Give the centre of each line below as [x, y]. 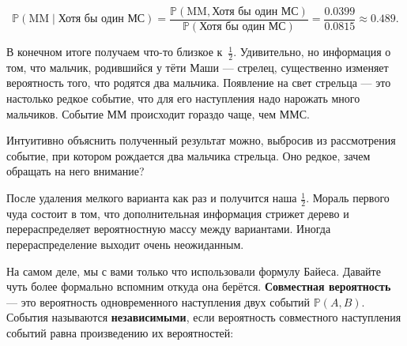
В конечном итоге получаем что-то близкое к [115, 52]
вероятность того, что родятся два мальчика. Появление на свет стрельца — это [199, 83]
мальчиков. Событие [55, 113]
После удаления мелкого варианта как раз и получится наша [152, 198]
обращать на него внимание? [75, 171]
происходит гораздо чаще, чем [203, 113]
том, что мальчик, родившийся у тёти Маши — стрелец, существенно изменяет [198, 67]
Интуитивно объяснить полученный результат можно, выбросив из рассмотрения [201, 140]
